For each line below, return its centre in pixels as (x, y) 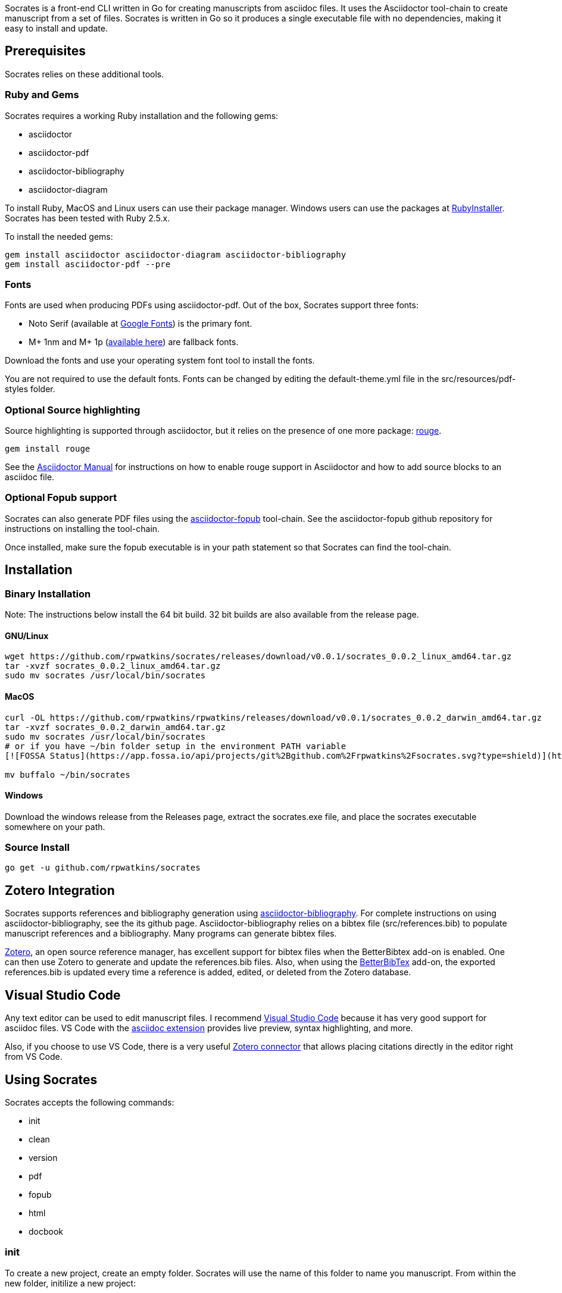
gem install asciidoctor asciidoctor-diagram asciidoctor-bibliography (176, 254)
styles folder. (30, 389)
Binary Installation (48, 594)
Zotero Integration (60, 890)
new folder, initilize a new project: (71, 1283)
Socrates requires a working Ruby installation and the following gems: (142, 115)
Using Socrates (51, 1079)
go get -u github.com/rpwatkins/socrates (103, 868)
